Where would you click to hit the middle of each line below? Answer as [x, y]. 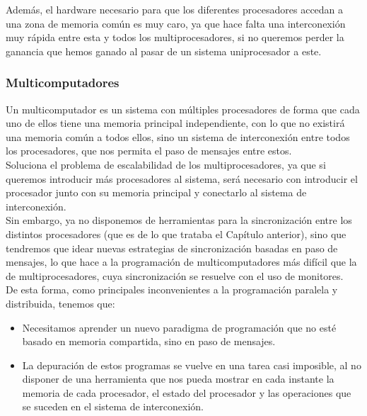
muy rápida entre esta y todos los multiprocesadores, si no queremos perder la [175, 37]
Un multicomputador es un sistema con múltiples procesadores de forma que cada [183, 109]
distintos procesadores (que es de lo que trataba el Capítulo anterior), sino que [176, 234]
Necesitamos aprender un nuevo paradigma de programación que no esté [179, 327]
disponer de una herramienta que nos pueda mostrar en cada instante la [178, 379]
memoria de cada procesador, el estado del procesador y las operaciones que [187, 392]
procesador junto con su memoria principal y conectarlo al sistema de [156, 192]
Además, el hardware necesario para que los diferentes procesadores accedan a [175, 9]
